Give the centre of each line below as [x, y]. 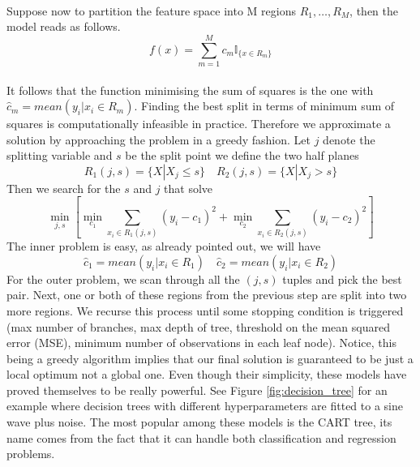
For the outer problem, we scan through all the [123, 278]
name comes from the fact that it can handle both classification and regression [201, 437]
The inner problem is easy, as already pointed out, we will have [164, 246]
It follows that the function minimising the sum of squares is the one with [190, 90]
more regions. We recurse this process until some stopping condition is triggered [205, 310]
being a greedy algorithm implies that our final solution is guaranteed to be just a [210, 358]
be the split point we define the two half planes [242, 155]
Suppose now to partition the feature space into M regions [151, 10]
